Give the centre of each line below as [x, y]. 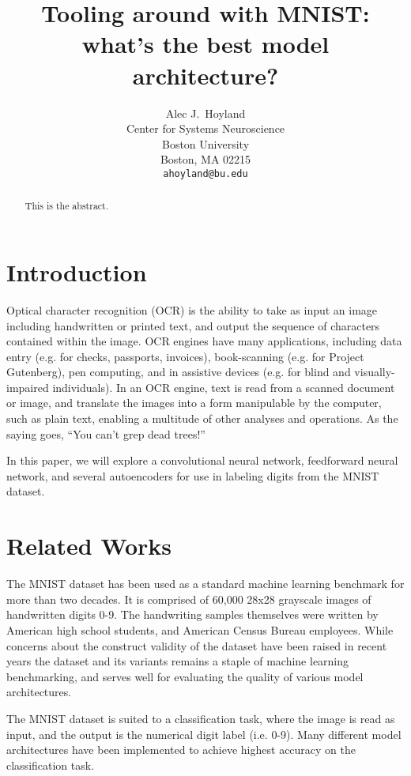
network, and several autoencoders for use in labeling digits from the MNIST [193, 475]
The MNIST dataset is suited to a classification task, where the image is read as [201, 718]
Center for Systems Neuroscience [205, 128]
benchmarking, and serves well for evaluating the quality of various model [185, 676]
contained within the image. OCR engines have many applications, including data [204, 341]
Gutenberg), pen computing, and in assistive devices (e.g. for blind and [179, 372]
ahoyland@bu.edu [205, 173]
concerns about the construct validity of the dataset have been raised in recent [197, 645]
